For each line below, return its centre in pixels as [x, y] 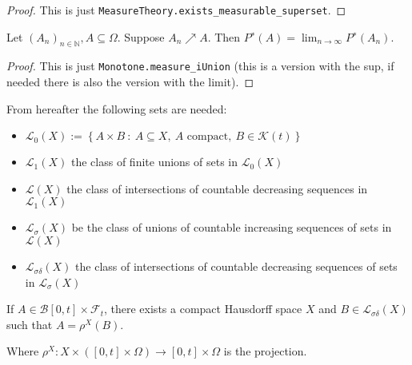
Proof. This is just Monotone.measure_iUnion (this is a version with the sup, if [200, 66]
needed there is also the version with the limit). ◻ [130, 82]
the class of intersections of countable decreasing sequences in [217, 188]
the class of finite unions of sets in [154, 162]
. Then [224, 36]
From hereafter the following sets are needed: [117, 108]
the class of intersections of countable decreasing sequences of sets [236, 266]
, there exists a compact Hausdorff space [203, 309]
